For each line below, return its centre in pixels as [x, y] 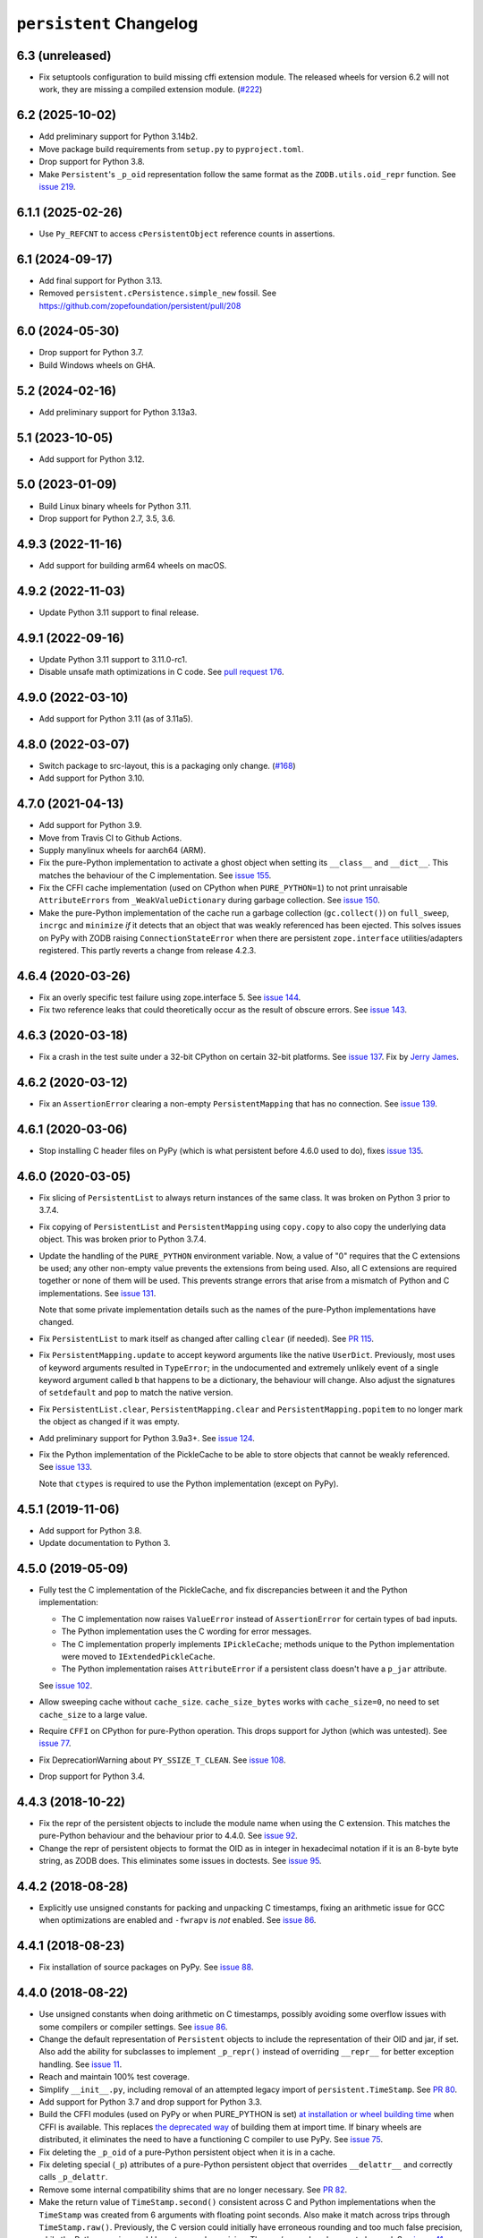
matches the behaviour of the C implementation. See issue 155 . [155, 875]
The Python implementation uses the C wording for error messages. [186, 1632]
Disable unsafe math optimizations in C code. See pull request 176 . [162, 672]
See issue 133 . [66, 1467]
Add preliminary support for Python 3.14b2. [119, 137]
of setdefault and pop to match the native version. [136, 1393]
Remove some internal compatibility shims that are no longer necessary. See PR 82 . [193, 2190]
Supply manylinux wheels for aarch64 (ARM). [123, 850]
